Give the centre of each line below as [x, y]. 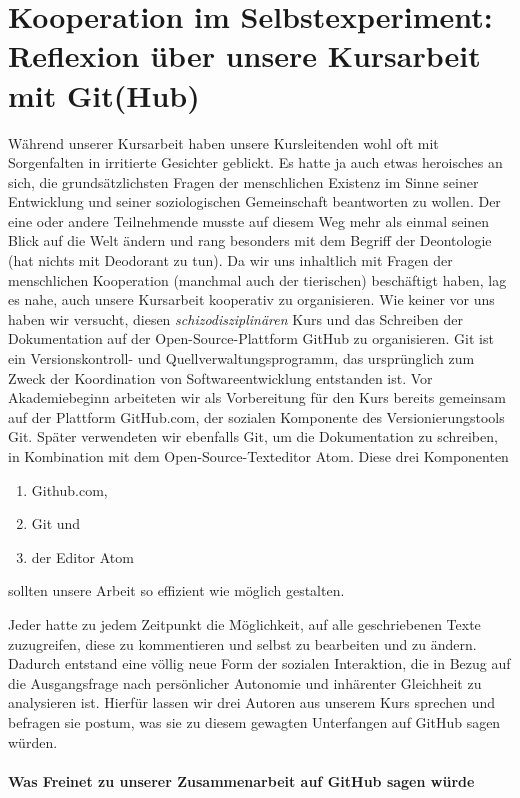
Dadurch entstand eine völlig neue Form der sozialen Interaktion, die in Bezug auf [259, 663]
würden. [33, 741]
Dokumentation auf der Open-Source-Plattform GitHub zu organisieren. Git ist [251, 338]
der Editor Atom [82, 556]
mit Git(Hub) [104, 94]
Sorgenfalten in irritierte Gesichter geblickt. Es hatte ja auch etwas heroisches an [255, 162]
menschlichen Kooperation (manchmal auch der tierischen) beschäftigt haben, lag [257, 279]
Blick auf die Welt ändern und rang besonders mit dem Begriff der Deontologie [250, 240]
